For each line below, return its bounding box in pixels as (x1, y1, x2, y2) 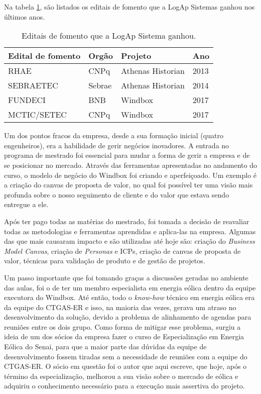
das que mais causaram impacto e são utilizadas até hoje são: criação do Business (4, 236, 255, 246)
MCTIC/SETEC (8, 109, 67, 121)
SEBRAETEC (8, 79, 58, 91)
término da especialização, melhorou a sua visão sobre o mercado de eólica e (4, 370, 238, 381)
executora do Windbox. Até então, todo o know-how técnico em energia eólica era (4, 292, 255, 303)
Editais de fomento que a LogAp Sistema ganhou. (21, 30, 196, 42)
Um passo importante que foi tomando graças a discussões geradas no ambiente (4, 272, 248, 282)
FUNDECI (8, 94, 46, 106)
